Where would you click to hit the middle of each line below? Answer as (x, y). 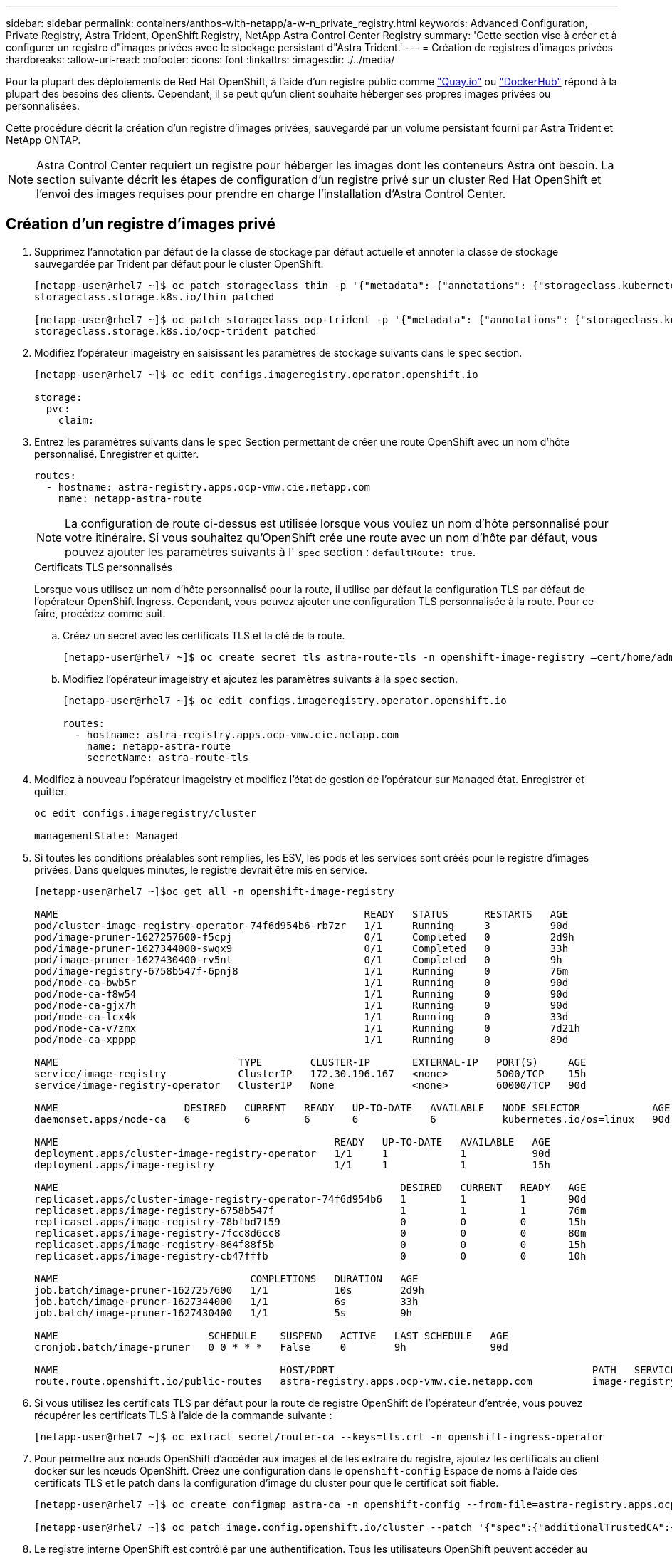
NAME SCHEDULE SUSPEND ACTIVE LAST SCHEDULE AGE (271, 1335)
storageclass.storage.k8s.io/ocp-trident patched (175, 331)
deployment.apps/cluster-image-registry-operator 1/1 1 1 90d (292, 1153)
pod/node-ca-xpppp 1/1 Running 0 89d (301, 1039)
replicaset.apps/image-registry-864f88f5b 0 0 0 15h (310, 1244)
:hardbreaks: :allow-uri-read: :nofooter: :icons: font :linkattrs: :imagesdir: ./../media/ (200, 59)
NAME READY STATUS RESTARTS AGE (301, 914)
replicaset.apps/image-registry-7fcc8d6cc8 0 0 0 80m (310, 1233)
